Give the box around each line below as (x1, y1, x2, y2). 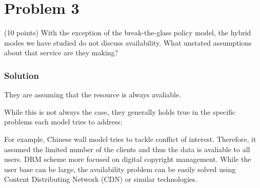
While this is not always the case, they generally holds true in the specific (4, 106, 236, 117)
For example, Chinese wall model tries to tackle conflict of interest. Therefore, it (4, 133, 256, 144)
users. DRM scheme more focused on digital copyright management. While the (4, 154, 251, 164)
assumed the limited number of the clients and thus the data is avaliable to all (4, 143, 250, 154)
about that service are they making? (4, 47, 118, 58)
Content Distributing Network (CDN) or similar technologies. (4, 174, 197, 184)
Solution (4, 69, 39, 81)
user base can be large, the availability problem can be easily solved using (4, 163, 236, 174)
